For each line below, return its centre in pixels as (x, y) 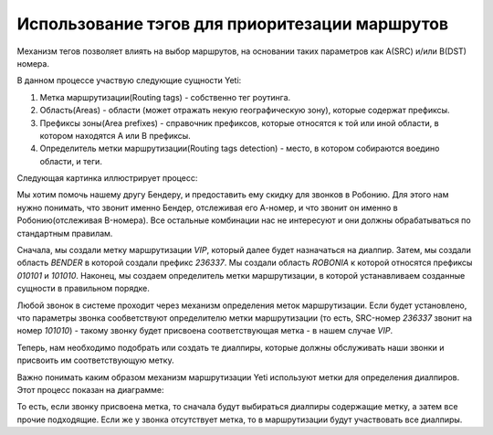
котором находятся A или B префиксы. (115, 135)
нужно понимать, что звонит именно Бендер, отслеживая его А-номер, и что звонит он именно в (207, 207)
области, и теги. (71, 161)
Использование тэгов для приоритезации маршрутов (233, 24)
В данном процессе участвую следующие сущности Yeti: (129, 80)
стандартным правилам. (65, 233)
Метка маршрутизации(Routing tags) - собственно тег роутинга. (165, 97)
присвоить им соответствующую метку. (95, 360)
